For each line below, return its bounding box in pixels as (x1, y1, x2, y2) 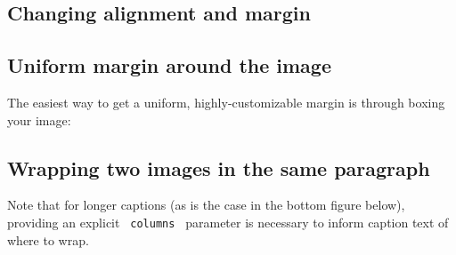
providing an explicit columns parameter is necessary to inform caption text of (7, 212, 449, 231)
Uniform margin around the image (7, 52, 331, 79)
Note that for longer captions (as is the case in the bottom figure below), (7, 195, 405, 214)
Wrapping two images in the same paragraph (7, 154, 430, 181)
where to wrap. (7, 230, 89, 249)
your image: (7, 110, 71, 129)
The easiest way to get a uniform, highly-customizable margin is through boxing (7, 92, 445, 111)
